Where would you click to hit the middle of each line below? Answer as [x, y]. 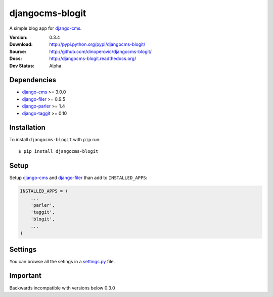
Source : [18, 51]
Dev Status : [22, 66]
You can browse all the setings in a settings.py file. [62, 261]
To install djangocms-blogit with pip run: [55, 140]
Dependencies [33, 80]
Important [25, 276]
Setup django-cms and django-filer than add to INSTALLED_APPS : [78, 177]
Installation [27, 128]
